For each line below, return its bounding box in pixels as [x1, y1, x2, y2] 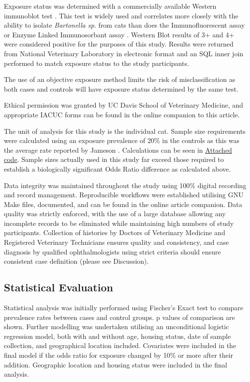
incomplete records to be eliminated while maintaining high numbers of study [4, 218, 234, 228]
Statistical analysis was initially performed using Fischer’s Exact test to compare [4, 302, 244, 313]
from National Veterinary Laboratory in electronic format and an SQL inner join [4, 48, 244, 58]
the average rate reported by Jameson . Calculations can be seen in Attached [4, 144, 232, 155]
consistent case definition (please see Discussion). [4, 256, 149, 266]
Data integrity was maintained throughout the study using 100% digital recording [4, 180, 247, 190]
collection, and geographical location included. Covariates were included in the [4, 340, 236, 350]
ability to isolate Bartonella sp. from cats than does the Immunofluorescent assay [4, 20, 245, 30]
